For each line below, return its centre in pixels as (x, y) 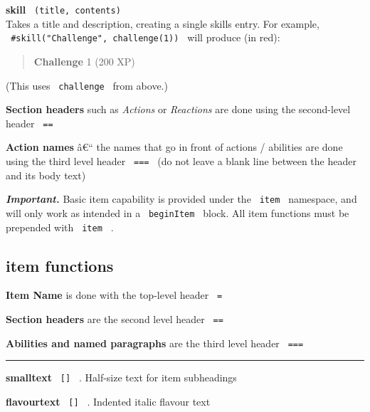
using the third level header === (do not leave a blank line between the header (181, 161)
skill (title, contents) (63, 9)
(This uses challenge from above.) (87, 85)
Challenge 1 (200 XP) (84, 61)
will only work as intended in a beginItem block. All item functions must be (178, 212)
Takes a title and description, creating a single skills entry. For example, (163, 23)
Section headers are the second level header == (115, 319)
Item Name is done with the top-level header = (114, 295)
